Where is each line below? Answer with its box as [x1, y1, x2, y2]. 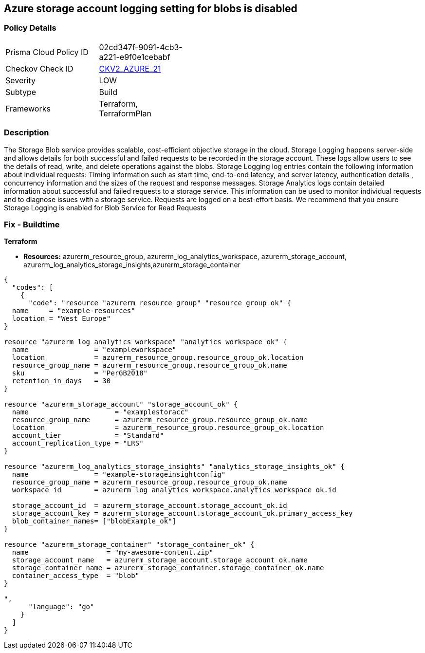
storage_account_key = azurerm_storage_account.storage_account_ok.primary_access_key [12, 509, 353, 518]
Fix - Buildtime [4, 219, 60, 229]
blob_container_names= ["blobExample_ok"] [12, 517, 177, 525]
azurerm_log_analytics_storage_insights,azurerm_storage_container [23, 261, 240, 269]
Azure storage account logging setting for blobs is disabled [4, 2, 297, 15]
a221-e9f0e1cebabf [99, 52, 170, 62]
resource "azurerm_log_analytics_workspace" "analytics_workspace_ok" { [4, 338, 287, 346]
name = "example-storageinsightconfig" [12, 470, 226, 479]
